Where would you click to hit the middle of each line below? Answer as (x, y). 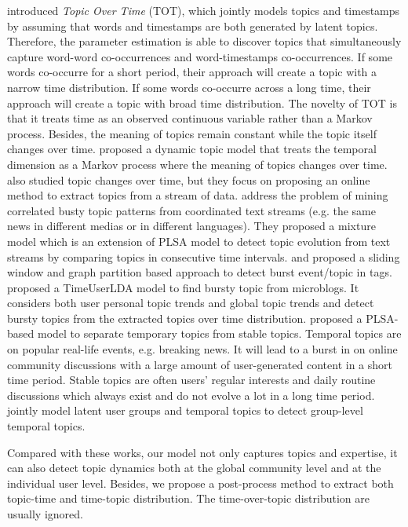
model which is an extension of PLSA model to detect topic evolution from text (199, 241)
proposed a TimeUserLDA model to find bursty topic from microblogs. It (183, 287)
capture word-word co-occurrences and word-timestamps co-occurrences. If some (200, 56)
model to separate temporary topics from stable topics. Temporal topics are (219, 333)
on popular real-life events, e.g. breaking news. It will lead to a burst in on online (202, 349)
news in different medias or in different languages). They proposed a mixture (191, 226)
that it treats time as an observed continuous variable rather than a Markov (190, 118)
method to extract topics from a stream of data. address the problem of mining (198, 195)
